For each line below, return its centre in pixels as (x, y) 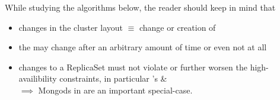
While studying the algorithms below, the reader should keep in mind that (140, 7)
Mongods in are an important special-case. (115, 90)
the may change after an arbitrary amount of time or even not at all (143, 47)
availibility (38, 78)
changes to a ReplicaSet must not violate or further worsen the (133, 67)
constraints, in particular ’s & (113, 78)
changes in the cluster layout (71, 27)
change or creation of (177, 27)
